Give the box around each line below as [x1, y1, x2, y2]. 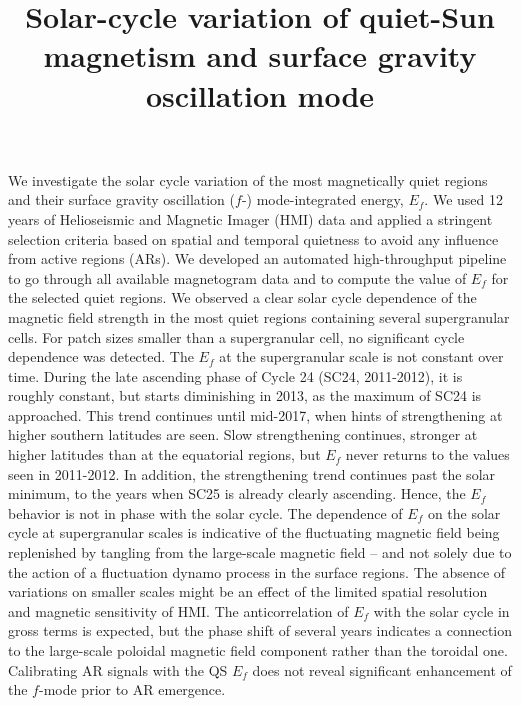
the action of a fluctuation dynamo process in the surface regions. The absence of [8, 561, 506, 582]
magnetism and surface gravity [43, 35, 477, 76]
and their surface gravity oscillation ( [8, 189, 236, 210]
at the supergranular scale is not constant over [219, 346, 504, 367]
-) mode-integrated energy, [241, 189, 404, 210]
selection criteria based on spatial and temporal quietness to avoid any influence [8, 228, 499, 249]
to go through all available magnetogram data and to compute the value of [8, 267, 467, 288]
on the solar [427, 502, 501, 523]
